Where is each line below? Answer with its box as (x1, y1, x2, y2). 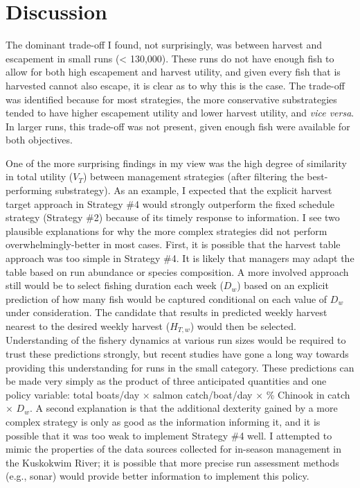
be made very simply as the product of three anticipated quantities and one (6, 374, 327, 388)
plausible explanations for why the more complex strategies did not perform (6, 223, 327, 238)
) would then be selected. (190, 319, 297, 333)
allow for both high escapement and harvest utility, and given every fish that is (6, 64, 341, 79)
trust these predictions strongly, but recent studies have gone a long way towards (6, 347, 349, 361)
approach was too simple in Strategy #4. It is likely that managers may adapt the (6, 251, 354, 265)
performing (6, 183, 52, 198)
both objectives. (6, 132, 73, 147)
